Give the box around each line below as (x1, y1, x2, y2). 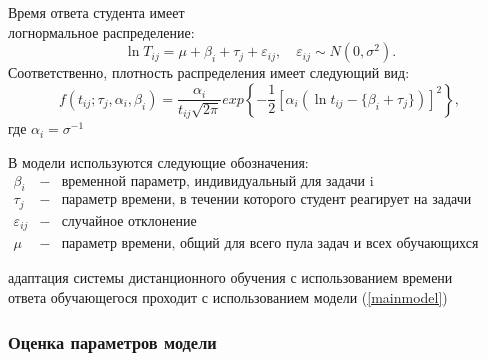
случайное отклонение (61, 214, 197, 229)
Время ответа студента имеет (8, 2, 185, 22)
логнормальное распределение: (8, 21, 195, 42)
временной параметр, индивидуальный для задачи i (61, 174, 374, 189)
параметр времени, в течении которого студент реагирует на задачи (61, 193, 472, 208)
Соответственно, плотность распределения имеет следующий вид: (8, 62, 410, 83)
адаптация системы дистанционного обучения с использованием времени (8, 267, 453, 288)
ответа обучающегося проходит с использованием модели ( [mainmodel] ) (8, 287, 448, 308)
